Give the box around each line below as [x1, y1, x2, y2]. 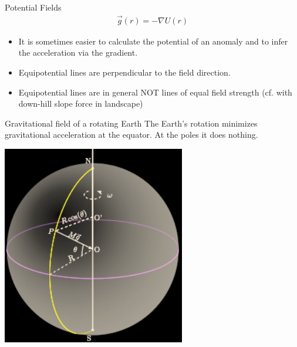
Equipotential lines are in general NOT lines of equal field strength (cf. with [18, 86, 292, 98]
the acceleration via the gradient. [18, 46, 138, 59]
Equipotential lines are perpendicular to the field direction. [18, 66, 231, 79]
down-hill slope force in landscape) [18, 97, 143, 110]
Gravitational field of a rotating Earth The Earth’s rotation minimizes [5, 117, 258, 129]
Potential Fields [5, 1, 62, 13]
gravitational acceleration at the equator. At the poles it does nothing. [5, 128, 258, 141]
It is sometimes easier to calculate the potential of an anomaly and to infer [18, 35, 288, 47]
